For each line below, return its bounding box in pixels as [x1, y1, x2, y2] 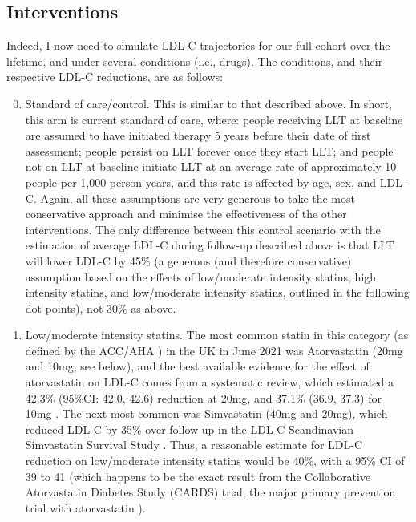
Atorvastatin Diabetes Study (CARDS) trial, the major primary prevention [25, 484, 396, 500]
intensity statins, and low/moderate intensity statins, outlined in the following [25, 284, 410, 301]
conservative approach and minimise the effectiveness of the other [25, 205, 347, 222]
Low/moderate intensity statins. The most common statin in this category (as [25, 326, 409, 343]
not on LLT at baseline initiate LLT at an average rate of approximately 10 [25, 158, 397, 175]
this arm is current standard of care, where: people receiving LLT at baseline [25, 111, 403, 127]
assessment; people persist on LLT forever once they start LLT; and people [25, 142, 394, 159]
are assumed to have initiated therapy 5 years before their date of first [25, 127, 371, 144]
